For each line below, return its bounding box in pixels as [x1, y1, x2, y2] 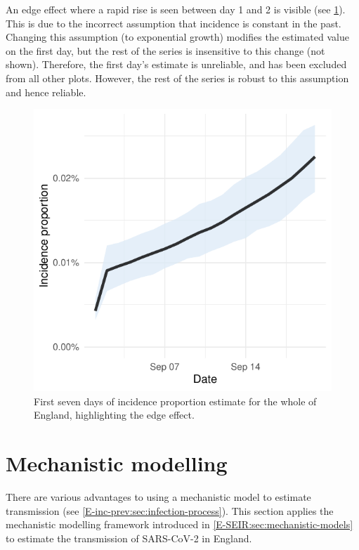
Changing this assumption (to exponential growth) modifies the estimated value [6, 30, 349, 44]
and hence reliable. [6, 84, 86, 99]
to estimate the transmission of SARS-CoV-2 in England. [6, 530, 252, 545]
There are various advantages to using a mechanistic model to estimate [6, 490, 311, 504]
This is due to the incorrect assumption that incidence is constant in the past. [6, 15, 341, 30]
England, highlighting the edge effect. [34, 407, 195, 422]
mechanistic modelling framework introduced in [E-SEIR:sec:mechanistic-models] [6, 517, 353, 532]
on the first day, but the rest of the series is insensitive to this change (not [6, 43, 325, 58]
